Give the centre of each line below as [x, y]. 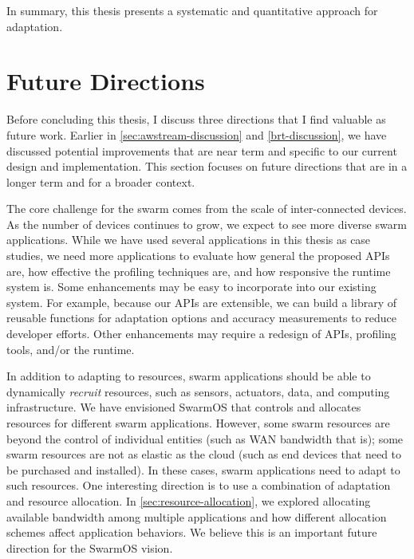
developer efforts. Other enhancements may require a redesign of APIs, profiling [201, 334]
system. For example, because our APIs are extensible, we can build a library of [202, 302]
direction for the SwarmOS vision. [90, 547]
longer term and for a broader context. [101, 181]
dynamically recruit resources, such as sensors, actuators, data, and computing [198, 391]
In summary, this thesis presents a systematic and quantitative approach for [192, 10]
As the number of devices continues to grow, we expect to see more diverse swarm [207, 224]
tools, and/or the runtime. [71, 349]
